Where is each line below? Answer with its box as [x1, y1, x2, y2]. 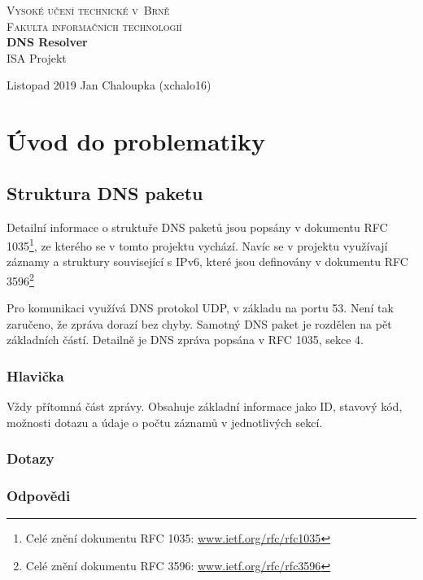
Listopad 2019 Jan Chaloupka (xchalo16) [7, 76, 211, 94]
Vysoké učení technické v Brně [7, 2, 170, 18]
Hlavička [7, 365, 64, 386]
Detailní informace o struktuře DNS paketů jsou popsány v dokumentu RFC [7, 218, 388, 235]
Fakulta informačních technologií [7, 17, 182, 34]
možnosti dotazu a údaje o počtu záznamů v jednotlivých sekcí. [7, 413, 323, 430]
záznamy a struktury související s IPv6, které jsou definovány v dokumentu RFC [7, 253, 408, 270]
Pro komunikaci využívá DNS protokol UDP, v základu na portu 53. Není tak [7, 299, 394, 316]
